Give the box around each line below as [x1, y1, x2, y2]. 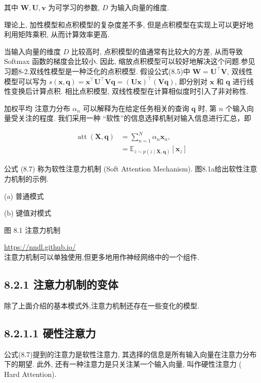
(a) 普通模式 [4, 190, 44, 201]
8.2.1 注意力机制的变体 [4, 276, 118, 292]
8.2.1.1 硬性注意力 [4, 325, 96, 340]
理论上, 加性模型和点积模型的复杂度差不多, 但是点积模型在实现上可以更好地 [4, 19, 254, 29]
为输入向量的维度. [110, 2, 169, 12]
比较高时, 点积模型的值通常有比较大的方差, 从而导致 [71, 46, 243, 56]
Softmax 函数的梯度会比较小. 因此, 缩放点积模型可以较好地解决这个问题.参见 [4, 56, 255, 66]
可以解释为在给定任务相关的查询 [82, 102, 189, 113]
